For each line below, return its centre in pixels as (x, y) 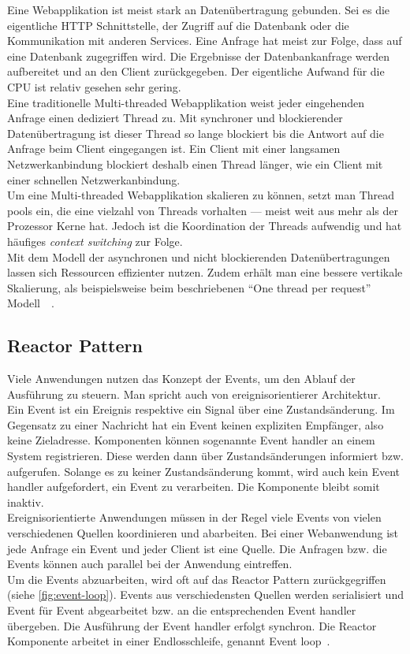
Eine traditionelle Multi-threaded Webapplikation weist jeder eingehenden (186, 102)
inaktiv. (26, 502)
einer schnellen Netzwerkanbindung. (94, 179)
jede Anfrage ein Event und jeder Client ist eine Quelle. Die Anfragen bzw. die (197, 548)
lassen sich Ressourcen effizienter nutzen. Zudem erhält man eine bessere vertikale (205, 272)
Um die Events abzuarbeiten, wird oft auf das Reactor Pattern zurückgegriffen (197, 579)
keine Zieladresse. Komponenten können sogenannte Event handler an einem (191, 440)
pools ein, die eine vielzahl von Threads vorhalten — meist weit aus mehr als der (203, 210)
